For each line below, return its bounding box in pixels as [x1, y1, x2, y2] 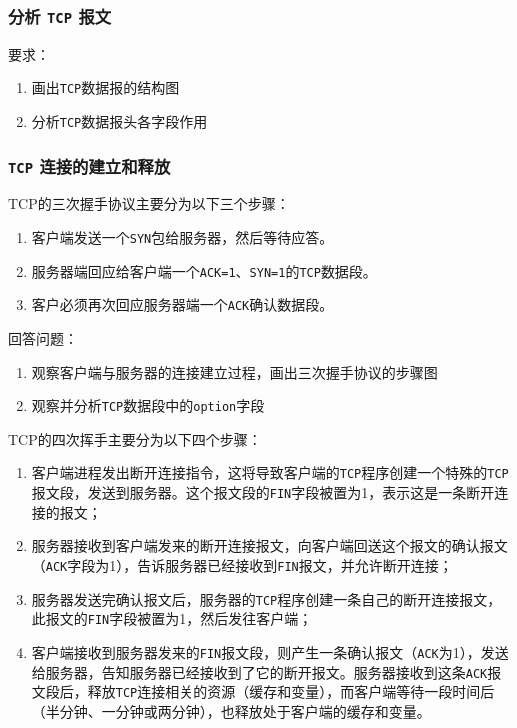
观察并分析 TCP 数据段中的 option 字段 [31, 395, 265, 416]
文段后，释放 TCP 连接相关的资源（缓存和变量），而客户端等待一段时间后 [31, 681, 495, 702]
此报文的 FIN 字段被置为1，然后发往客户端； [31, 608, 313, 629]
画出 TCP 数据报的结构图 [31, 77, 180, 98]
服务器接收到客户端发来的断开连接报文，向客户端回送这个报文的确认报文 [31, 535, 508, 556]
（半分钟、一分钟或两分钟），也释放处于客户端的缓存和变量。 [31, 700, 431, 721]
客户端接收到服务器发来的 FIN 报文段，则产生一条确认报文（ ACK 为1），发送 [31, 641, 509, 662]
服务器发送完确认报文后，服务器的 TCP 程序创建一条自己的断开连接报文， [31, 588, 502, 609]
